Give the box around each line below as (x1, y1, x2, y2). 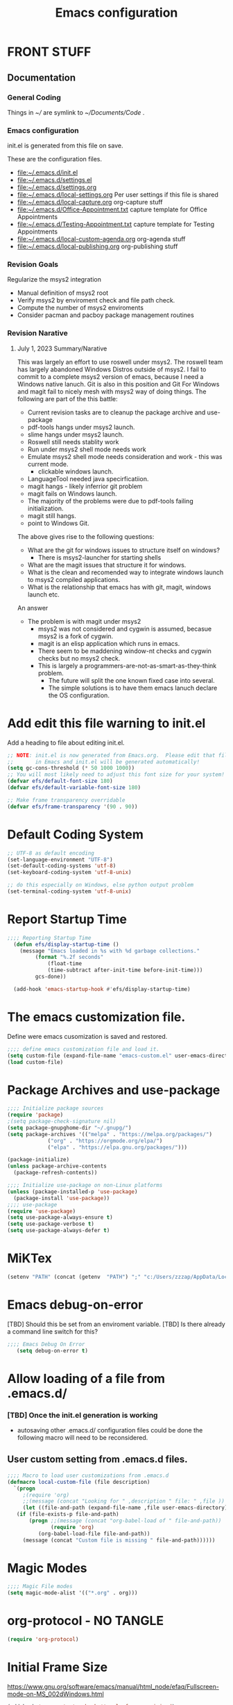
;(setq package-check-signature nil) (7, 1118, 116, 1125)
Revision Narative (7, 328, 68, 338)
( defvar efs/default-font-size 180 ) (7, 777, 113, 785)
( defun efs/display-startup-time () (13, 941, 119, 948)
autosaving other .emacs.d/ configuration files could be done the (17, 1426, 203, 1435)
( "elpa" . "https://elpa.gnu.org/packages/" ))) (47, 1144, 188, 1151)
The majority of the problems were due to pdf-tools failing (27, 496, 193, 505)
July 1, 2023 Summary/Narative (17, 344, 107, 353)
